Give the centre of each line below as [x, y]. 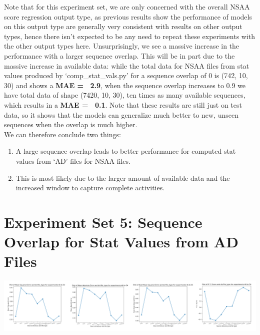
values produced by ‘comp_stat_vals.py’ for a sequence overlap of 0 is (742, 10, [126, 75]
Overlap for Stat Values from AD [121, 242]
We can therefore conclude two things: [62, 134]
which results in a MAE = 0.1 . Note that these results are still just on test [123, 104]
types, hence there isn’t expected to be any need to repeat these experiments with [130, 36]
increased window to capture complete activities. [90, 188]
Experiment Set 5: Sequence [103, 222]
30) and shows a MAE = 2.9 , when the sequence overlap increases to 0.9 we [125, 85]
